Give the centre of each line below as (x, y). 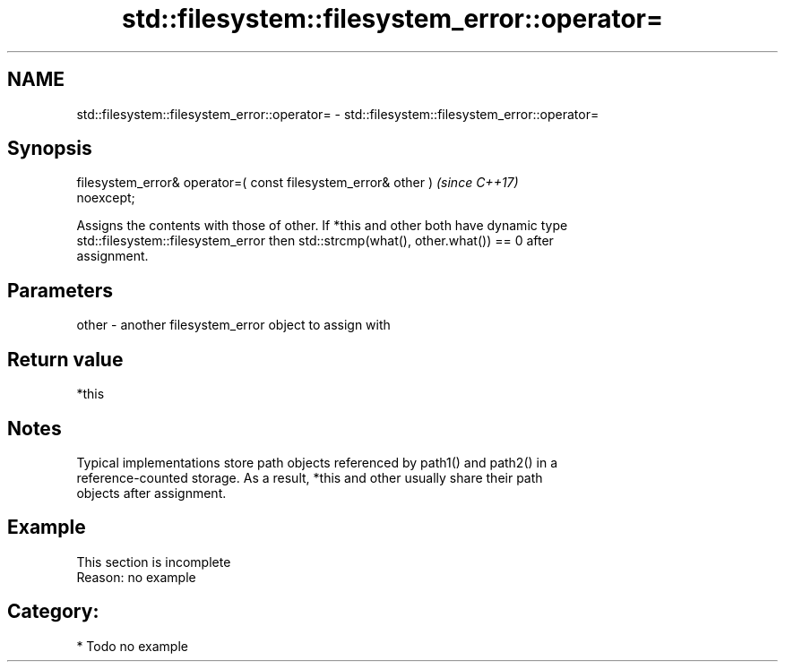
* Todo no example (132, 646)
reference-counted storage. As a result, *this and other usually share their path (310, 477)
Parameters (60, 290)
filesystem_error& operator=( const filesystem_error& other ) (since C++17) (298, 183)
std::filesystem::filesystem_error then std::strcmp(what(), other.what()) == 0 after (315, 241)
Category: (53, 612)
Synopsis (50, 149)
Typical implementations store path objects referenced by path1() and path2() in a (317, 462)
